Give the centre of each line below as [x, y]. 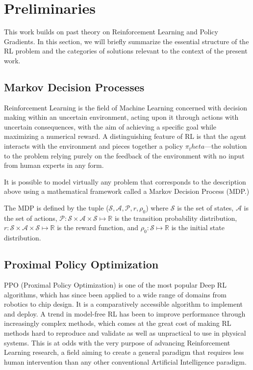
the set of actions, [31, 218]
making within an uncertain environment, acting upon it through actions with [121, 117]
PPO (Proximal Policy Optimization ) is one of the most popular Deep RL [115, 285]
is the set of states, [205, 208]
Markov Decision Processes [74, 87]
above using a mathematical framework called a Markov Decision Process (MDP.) [127, 191]
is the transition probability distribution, [176, 218]
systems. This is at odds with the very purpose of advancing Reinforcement [117, 342]
